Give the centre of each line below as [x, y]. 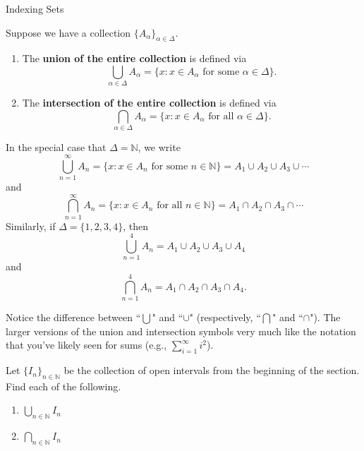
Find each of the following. [63, 386]
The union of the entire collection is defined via [134, 58]
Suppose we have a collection [68, 32]
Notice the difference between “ [73, 317]
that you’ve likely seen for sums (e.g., [86, 345]
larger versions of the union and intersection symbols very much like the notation [181, 331]
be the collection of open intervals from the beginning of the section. [212, 370]
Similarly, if [31, 225]
